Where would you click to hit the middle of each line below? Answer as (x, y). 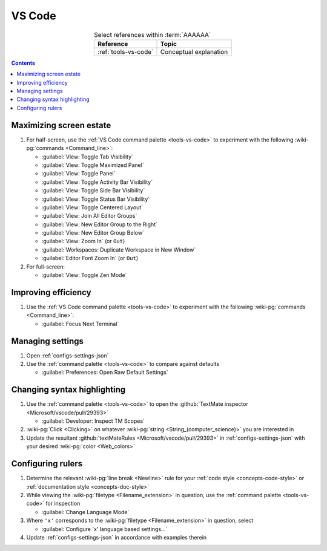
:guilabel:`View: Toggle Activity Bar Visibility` (97, 182)
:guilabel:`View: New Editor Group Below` (93, 233)
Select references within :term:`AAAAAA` (153, 34)
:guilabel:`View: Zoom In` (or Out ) (83, 241)
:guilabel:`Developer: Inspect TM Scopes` (93, 421)
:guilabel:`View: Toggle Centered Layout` (92, 207)
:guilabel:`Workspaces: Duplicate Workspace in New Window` (119, 249)
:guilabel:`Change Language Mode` (85, 512)
